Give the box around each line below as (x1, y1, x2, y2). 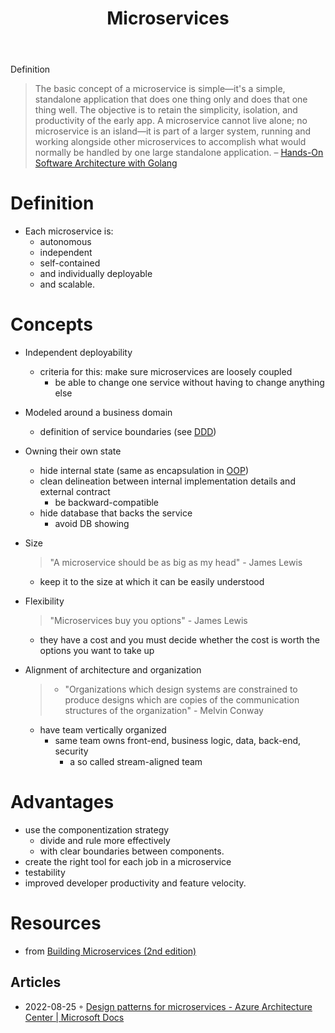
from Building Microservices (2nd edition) (24, 945, 197, 957)
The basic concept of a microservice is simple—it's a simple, (34, 83, 286, 95)
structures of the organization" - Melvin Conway (64, 705, 264, 717)
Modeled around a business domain (24, 407, 173, 419)
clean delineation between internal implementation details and (39, 475, 296, 487)
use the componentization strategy (24, 824, 170, 836)
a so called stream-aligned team (69, 756, 203, 768)
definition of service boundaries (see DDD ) (39, 426, 217, 438)
